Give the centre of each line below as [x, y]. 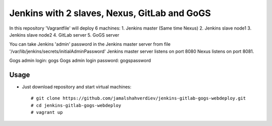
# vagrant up [47, 112]
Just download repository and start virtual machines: [77, 87]
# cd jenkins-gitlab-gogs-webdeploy [76, 105]
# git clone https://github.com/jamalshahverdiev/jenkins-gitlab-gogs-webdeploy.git [139, 98]
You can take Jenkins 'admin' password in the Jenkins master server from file [90, 44]
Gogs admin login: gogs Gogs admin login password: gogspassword [80, 61]
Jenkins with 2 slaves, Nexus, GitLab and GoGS [110, 13]
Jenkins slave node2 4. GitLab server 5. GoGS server [64, 35]
